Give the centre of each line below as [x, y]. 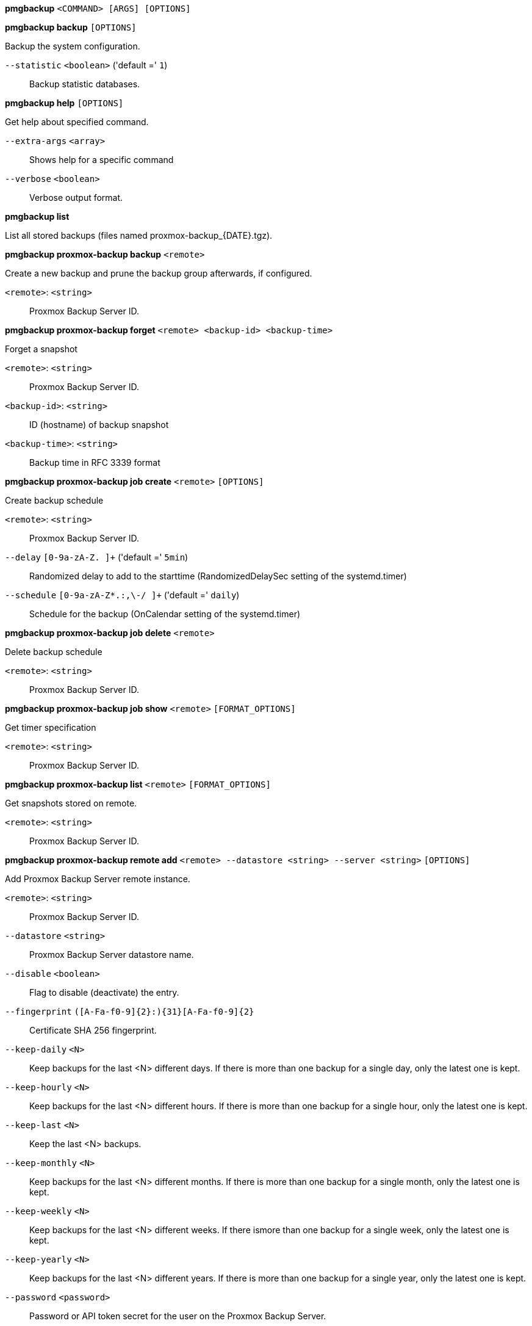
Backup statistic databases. [85, 84]
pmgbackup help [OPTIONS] [64, 103]
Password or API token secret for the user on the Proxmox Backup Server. [178, 1316]
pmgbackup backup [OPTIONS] [71, 27]
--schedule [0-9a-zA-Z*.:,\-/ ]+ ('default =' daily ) [122, 595]
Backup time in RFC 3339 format [95, 462]
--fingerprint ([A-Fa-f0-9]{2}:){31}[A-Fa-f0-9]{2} [130, 1012]
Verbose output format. [76, 197]
